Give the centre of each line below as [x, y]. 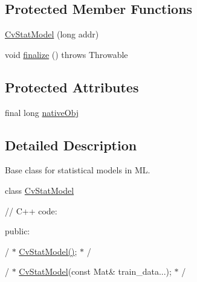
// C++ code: [31, 210]
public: [18, 231]
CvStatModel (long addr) [52, 34]
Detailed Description [71, 145]
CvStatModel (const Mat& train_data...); [95, 271]
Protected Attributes [72, 87]
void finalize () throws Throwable [66, 54]
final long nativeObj [42, 112]
